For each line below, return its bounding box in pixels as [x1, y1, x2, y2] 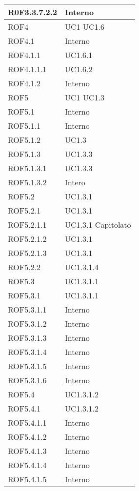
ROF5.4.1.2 [8, 431, 47, 442]
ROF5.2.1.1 [8, 219, 47, 230]
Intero [65, 177, 85, 188]
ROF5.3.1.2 [8, 318, 47, 329]
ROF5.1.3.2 [8, 177, 47, 188]
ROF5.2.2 [8, 261, 41, 273]
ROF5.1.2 [8, 134, 41, 145]
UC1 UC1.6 [65, 21, 104, 32]
